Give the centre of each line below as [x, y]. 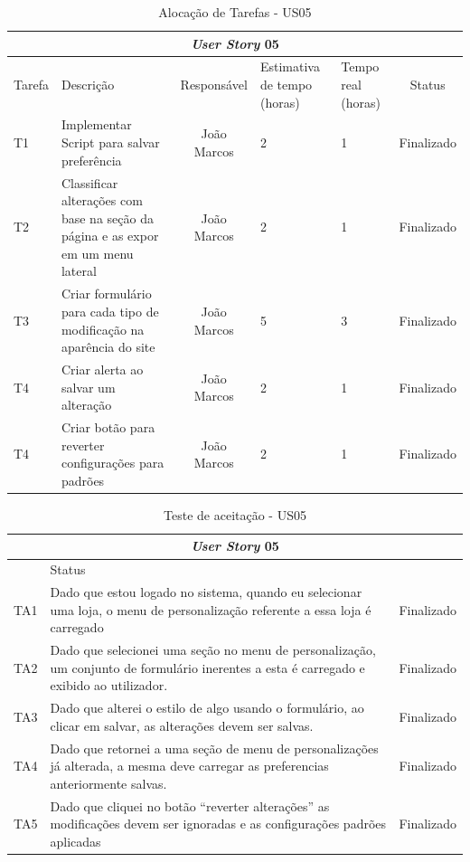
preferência [91, 160]
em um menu [97, 253]
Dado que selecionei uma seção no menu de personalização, [213, 650]
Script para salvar [110, 142]
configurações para [113, 463]
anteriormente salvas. [108, 783]
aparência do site [108, 347]
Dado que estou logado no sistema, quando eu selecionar [206, 592]
